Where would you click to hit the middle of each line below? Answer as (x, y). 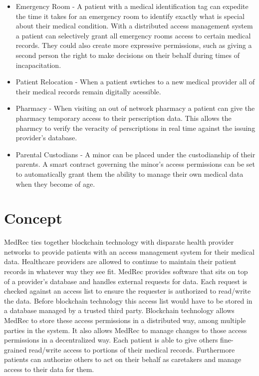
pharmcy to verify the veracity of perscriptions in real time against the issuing (135, 128)
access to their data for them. (49, 369)
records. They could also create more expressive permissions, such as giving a (134, 45)
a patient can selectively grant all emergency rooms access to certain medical (133, 35)
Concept (33, 218)
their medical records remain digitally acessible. (88, 91)
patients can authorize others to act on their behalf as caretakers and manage (123, 359)
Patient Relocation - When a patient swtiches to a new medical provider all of (135, 82)
